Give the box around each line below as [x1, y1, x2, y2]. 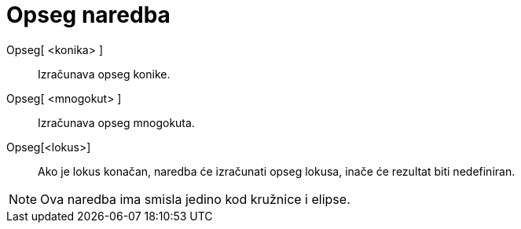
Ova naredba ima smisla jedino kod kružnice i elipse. [40, 191, 350, 207]
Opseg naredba [6, 2, 171, 28]
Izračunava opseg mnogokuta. [38, 115, 195, 129]
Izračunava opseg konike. [38, 67, 171, 81]
